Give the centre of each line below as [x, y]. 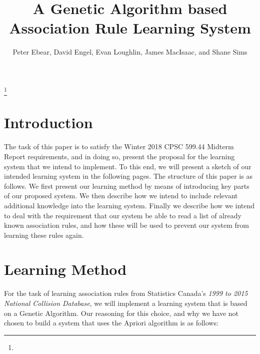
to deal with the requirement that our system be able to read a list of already [123, 215]
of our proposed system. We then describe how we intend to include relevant [121, 196]
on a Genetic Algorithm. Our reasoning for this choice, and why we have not [121, 313]
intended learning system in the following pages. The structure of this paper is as [128, 176]
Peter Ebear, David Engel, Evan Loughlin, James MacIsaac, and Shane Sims [130, 52]
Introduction [48, 122]
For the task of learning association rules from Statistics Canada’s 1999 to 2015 [126, 293]
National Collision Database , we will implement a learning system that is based [126, 303]
